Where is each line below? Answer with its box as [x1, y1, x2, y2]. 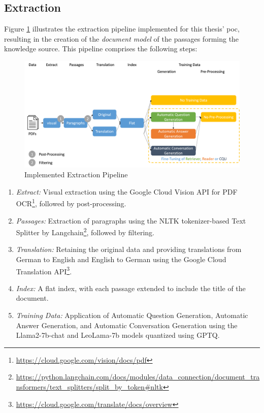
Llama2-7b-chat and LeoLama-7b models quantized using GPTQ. [16, 330, 220, 340]
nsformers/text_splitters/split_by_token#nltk [16, 381, 163, 392]
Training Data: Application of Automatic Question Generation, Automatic [16, 310, 248, 320]
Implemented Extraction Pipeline [24, 169, 128, 180]
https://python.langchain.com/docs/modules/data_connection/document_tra [16, 371, 260, 382]
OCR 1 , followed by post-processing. [16, 197, 126, 208]
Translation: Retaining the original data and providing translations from [16, 244, 242, 255]
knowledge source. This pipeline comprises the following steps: [4, 43, 197, 54]
